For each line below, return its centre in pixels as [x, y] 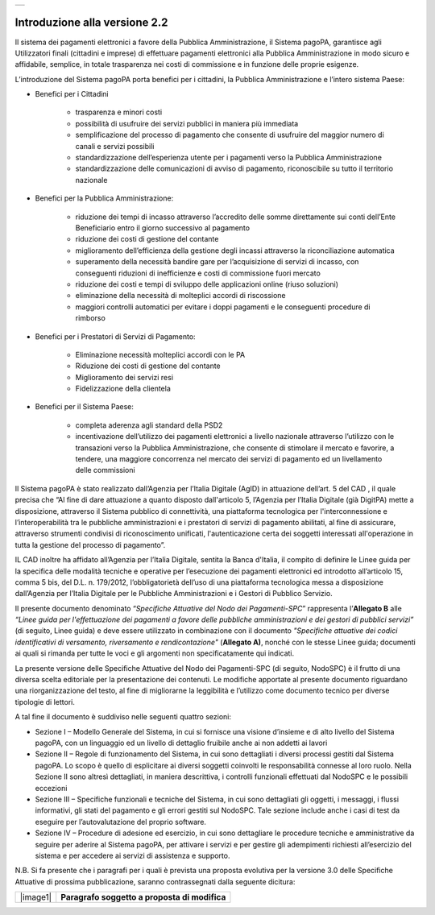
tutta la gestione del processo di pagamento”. [90, 544]
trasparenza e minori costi [119, 112]
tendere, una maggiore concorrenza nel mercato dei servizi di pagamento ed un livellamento [229, 459]
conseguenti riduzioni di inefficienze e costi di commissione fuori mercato [198, 273]
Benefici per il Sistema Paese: [85, 407]
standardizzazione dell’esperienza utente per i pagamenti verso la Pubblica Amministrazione [229, 158]
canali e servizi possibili [115, 146]
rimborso [91, 318]
